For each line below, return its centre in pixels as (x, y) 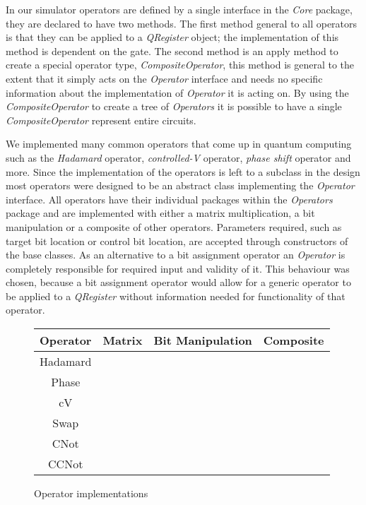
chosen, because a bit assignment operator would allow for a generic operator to (178, 282)
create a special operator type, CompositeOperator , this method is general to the (180, 65)
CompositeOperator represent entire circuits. (101, 120)
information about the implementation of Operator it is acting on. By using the (177, 92)
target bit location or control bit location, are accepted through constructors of (177, 240)
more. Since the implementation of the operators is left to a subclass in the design (183, 171)
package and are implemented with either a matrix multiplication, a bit (160, 213)
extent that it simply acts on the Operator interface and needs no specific (164, 78)
